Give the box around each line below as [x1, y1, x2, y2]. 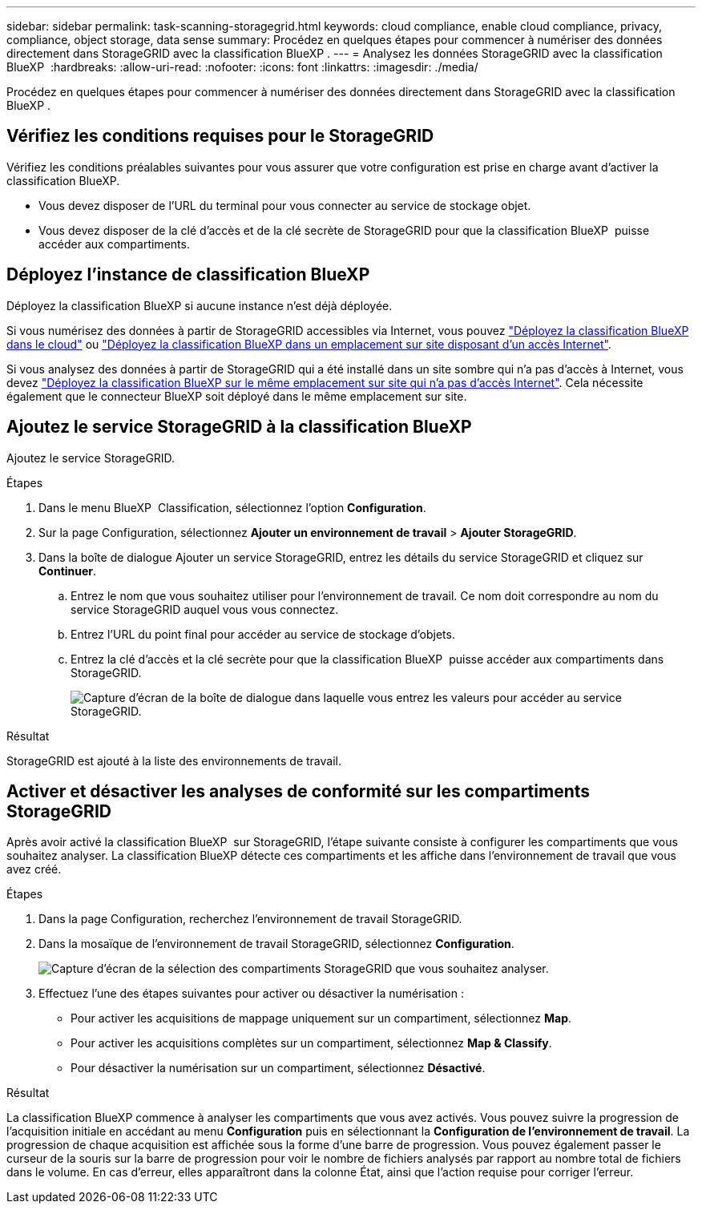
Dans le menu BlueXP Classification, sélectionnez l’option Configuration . [38, 500, 426, 514]
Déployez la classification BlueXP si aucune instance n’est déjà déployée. [6, 298, 393, 313]
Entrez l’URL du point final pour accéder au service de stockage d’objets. [71, 627, 455, 641]
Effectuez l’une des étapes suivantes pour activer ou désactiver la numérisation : [38, 986, 464, 1001]
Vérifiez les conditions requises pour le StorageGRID [6, 126, 434, 147]
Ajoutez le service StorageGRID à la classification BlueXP [6, 417, 472, 438]
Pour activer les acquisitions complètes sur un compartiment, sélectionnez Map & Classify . [71, 1036, 552, 1051]
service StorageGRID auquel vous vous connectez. [71, 602, 339, 616]
